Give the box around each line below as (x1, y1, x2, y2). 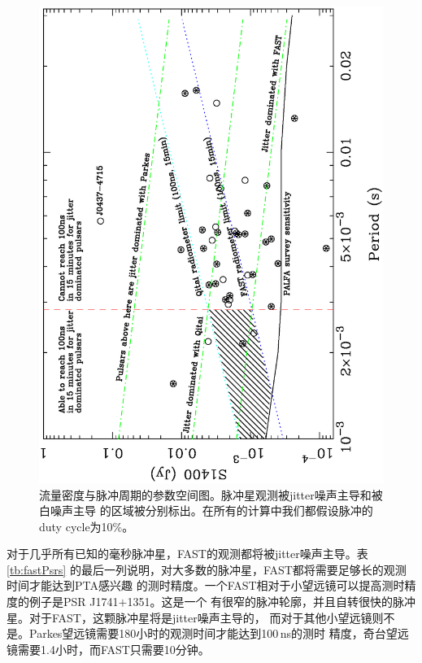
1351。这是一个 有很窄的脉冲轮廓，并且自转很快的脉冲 (127, 593, 416, 610)
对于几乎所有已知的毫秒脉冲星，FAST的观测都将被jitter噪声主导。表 (7, 545, 368, 562)
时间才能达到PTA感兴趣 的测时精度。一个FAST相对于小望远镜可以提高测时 (7, 577, 405, 594)
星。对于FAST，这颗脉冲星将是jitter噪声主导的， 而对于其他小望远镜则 (7, 608, 384, 626)
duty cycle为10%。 (39, 517, 134, 534)
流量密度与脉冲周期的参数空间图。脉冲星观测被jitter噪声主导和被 (39, 486, 383, 503)
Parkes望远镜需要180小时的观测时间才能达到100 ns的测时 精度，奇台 (28, 625, 386, 642)
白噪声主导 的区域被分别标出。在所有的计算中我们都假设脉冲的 (39, 502, 373, 519)
